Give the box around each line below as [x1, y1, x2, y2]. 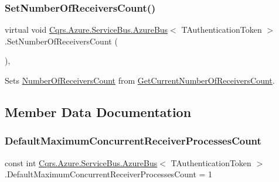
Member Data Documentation [5, 102, 192, 121]
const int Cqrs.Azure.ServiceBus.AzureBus [5, 156, 158, 169]
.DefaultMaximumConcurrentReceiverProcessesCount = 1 [5, 168, 213, 180]
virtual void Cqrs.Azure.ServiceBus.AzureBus [5, 23, 168, 36]
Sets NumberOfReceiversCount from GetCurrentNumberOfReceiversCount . [5, 74, 275, 86]
